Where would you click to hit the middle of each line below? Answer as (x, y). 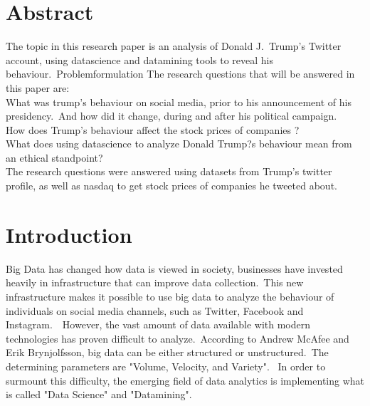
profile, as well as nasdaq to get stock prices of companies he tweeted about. (171, 186)
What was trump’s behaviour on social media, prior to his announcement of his (179, 101)
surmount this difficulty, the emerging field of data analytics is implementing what (185, 380)
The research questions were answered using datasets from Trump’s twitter (169, 171)
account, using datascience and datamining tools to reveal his (140, 59)
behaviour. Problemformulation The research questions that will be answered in (180, 74)
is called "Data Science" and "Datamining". (99, 394)
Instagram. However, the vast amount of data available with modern (158, 324)
